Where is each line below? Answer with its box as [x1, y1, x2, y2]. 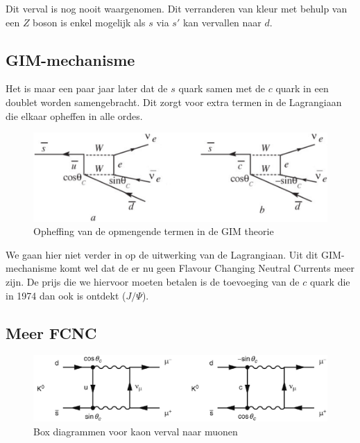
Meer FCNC [6, 322, 97, 343]
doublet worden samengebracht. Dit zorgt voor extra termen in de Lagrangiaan [6, 94, 342, 109]
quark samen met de [178, 81, 266, 96]
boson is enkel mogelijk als [33, 15, 146, 29]
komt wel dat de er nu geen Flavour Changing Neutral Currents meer [60, 261, 354, 275]
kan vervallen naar [182, 15, 262, 29]
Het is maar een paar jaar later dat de [6, 81, 168, 96]
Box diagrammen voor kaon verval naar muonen [33, 424, 238, 438]
